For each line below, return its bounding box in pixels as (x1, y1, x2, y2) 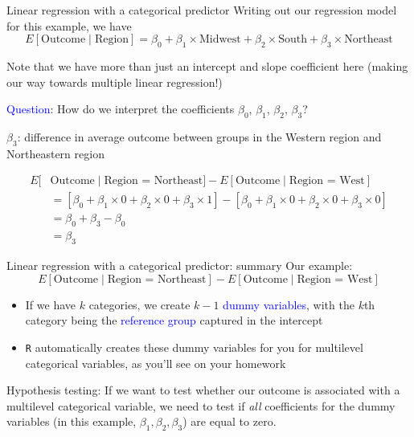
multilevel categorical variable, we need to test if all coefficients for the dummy (6, 397, 396, 414)
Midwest (199, 34, 241, 46)
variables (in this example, (6, 413, 137, 430)
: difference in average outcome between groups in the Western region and (17, 128, 382, 145)
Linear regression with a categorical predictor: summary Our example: (6, 257, 353, 274)
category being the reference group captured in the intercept (25, 312, 323, 329)
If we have (25, 296, 76, 312)
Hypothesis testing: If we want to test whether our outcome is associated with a (6, 382, 400, 398)
